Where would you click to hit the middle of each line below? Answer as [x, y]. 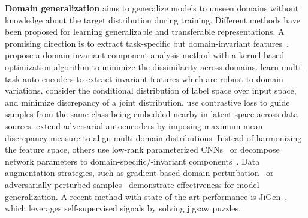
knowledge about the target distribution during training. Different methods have [153, 20]
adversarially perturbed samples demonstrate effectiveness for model [132, 184]
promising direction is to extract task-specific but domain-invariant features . [147, 43]
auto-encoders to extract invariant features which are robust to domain [153, 78]
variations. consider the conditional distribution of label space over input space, [151, 90]
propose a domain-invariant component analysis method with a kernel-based [145, 55]
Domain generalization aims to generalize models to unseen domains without [152, 8]
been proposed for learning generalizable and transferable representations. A [145, 32]
